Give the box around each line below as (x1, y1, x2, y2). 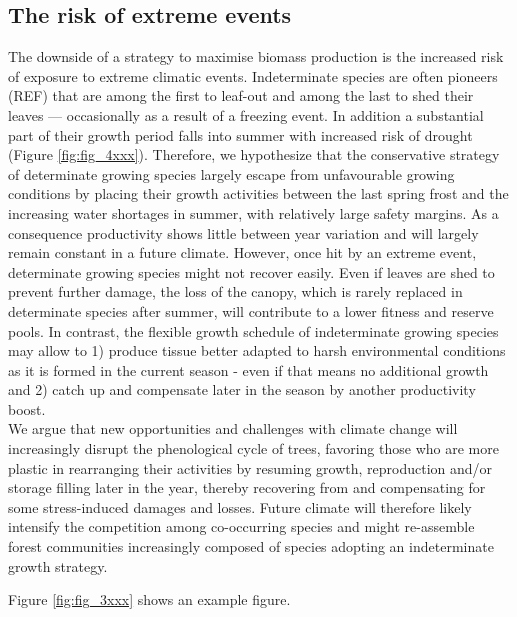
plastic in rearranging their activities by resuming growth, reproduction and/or (8, 457, 493, 478)
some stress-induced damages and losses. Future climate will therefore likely (8, 496, 472, 517)
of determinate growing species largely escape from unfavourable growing (8, 163, 455, 184)
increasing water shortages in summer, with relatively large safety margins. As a (8, 202, 499, 223)
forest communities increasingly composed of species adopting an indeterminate (8, 536, 494, 557)
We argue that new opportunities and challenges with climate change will (8, 418, 458, 439)
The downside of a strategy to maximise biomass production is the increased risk (8, 46, 504, 67)
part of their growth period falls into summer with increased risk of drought (8, 124, 473, 145)
